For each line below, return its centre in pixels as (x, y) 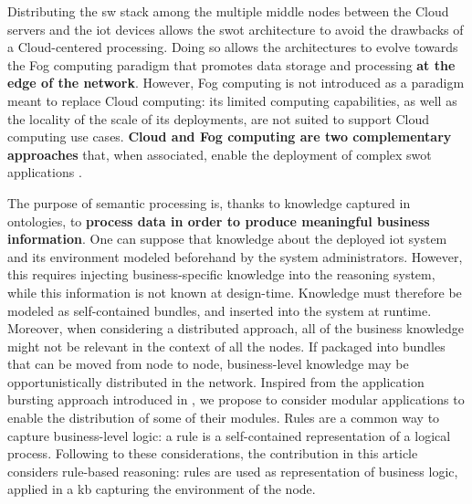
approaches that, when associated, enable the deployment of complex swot (220, 154)
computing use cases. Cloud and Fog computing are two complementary (230, 136)
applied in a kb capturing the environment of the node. (162, 489)
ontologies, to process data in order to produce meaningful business (219, 220)
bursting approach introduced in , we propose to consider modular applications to (236, 399)
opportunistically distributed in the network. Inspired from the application (216, 381)
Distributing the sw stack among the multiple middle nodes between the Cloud (228, 11)
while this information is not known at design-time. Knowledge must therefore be (235, 292)
